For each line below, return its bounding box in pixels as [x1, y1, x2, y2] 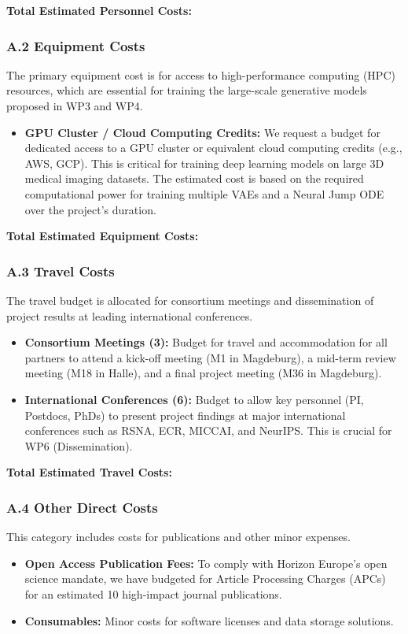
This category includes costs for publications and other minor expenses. [6, 528, 351, 545]
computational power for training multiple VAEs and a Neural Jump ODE [24, 185, 384, 202]
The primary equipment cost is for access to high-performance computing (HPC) [6, 66, 395, 83]
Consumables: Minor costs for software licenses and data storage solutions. [24, 612, 394, 628]
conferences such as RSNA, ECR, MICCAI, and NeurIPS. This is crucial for [24, 422, 392, 439]
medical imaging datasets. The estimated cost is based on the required [24, 170, 364, 187]
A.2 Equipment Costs [6, 35, 145, 55]
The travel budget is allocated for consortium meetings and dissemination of [6, 291, 374, 308]
